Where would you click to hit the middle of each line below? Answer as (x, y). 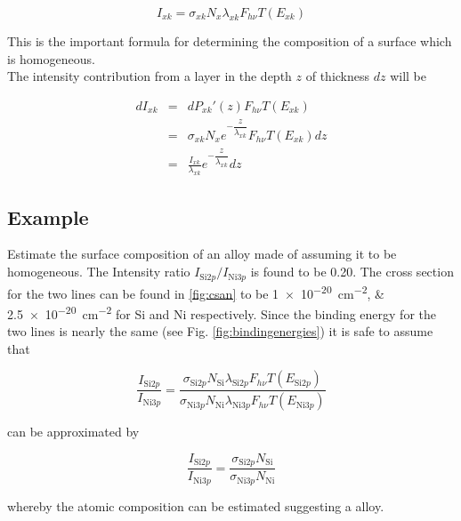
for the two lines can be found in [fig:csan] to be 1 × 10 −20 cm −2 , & (196, 292)
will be (408, 76)
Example (48, 216)
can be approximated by (73, 432)
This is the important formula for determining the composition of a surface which (230, 41)
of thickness (338, 76)
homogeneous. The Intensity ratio (99, 272)
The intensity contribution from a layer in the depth (150, 76)
